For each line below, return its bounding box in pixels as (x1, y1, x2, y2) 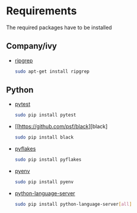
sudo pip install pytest (14, 112, 77, 118)
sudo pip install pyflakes (14, 156, 82, 163)
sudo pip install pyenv (14, 179, 74, 185)
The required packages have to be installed (6, 24, 112, 31)
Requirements (6, 4, 77, 18)
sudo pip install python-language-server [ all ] (14, 201, 132, 207)
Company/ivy (6, 41, 58, 51)
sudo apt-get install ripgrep (14, 68, 90, 74)
